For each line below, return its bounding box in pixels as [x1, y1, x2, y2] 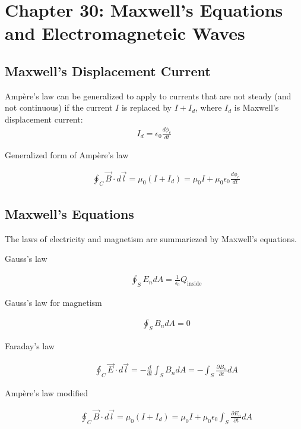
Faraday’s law [5, 340, 55, 352]
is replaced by [121, 101, 172, 114]
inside [186, 281, 202, 287]
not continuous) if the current [5, 101, 113, 114]
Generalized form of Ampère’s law [5, 148, 129, 161]
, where [195, 101, 222, 114]
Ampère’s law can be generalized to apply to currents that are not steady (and [5, 89, 292, 102]
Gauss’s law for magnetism [5, 296, 102, 309]
